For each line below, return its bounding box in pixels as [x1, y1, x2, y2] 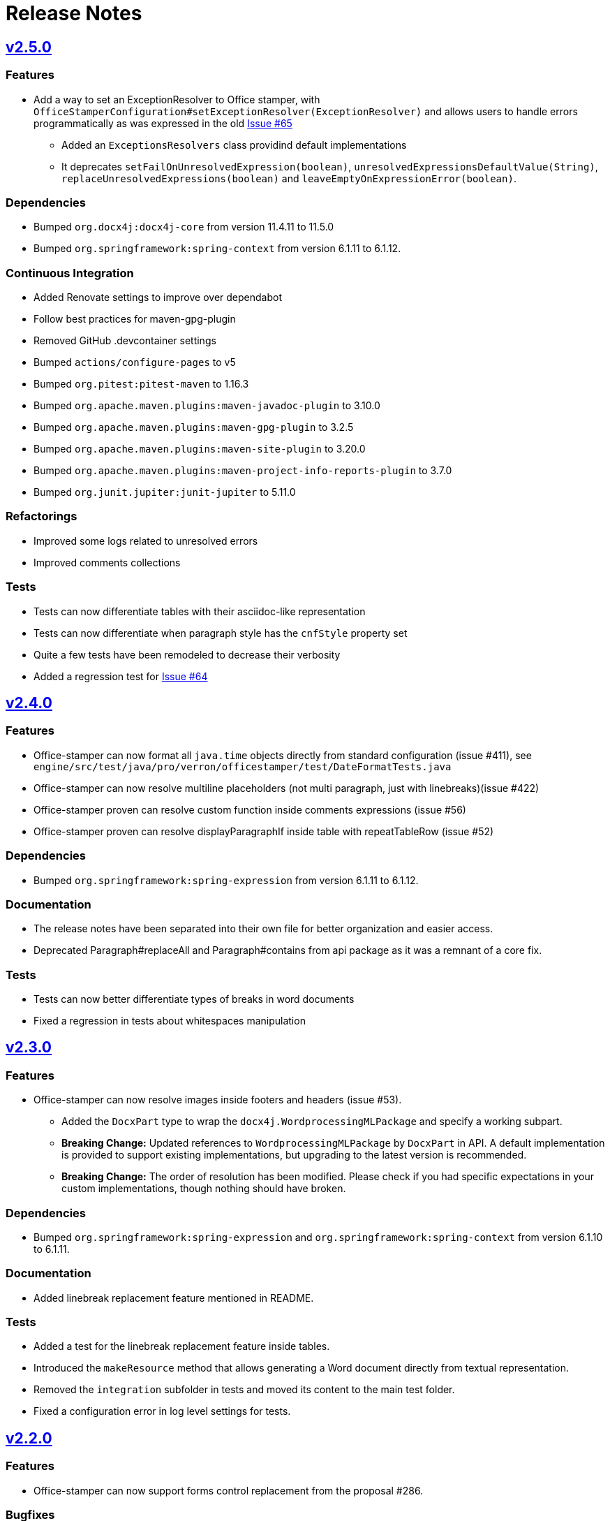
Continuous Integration [6, 265, 134, 280]
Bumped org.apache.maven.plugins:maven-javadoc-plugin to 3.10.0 [34, 399, 380, 412]
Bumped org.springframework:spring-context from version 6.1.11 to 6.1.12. [34, 242, 401, 255]
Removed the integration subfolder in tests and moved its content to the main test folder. [34, 1383, 455, 1396]
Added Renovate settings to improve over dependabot [34, 291, 282, 304]
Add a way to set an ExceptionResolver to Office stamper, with [34, 93, 320, 105]
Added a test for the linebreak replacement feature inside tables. [34, 1340, 330, 1353]
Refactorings [6, 509, 77, 524]
